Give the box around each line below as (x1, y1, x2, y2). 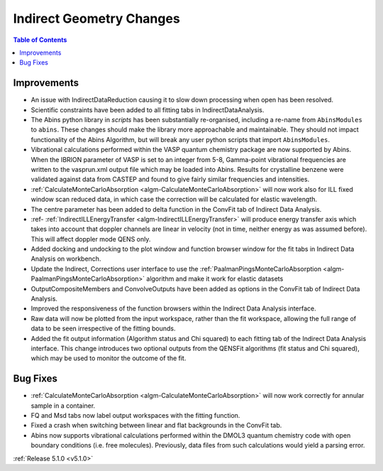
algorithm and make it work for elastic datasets (146, 274, 284, 283)
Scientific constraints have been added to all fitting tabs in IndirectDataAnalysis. (30, 105, 265, 114)
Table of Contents (13, 36, 67, 44)
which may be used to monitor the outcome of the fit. (30, 354, 187, 362)
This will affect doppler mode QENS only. (30, 234, 151, 243)
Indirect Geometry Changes (13, 11, 180, 26)
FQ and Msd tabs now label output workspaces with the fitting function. (30, 411, 240, 420)
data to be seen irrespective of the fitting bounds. (30, 324, 177, 333)
